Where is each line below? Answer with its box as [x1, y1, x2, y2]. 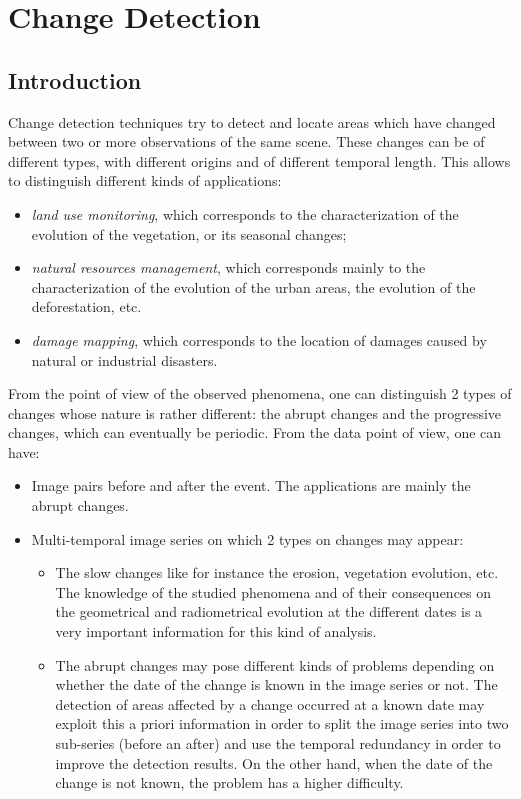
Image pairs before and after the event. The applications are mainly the [31, 475, 471, 496]
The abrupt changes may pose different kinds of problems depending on [55, 654, 495, 675]
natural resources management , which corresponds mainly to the [31, 257, 426, 278]
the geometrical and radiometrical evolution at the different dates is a [55, 601, 483, 622]
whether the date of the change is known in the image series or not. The [55, 674, 498, 695]
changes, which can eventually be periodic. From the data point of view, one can [8, 422, 502, 443]
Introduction [8, 64, 142, 95]
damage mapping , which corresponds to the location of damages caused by [31, 329, 487, 350]
